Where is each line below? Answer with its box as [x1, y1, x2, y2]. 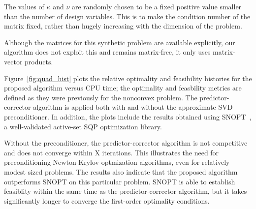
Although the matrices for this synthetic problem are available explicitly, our [4, 37, 235, 47]
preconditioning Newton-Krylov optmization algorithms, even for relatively [4, 157, 230, 167]
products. [25, 56, 53, 66]
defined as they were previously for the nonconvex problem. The [4, 92, 197, 102]
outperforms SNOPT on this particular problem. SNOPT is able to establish [4, 176, 235, 186]
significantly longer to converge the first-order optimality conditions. [4, 195, 210, 206]
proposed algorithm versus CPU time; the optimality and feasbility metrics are [4, 83, 242, 93]
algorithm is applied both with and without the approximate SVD [33, 102, 233, 112]
